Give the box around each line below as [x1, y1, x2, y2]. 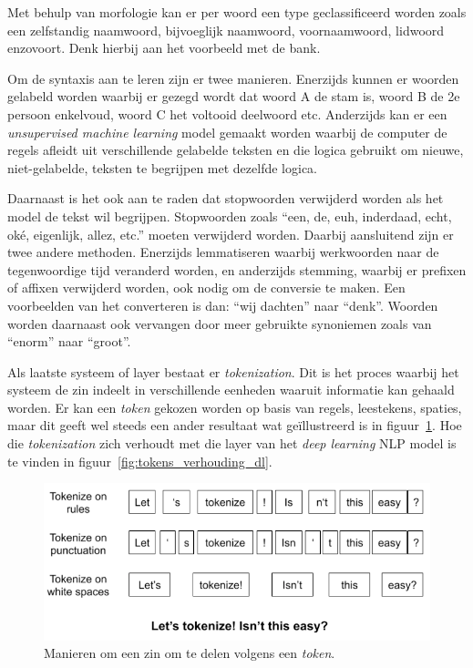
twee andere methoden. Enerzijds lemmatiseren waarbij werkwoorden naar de [7, 242, 439, 262]
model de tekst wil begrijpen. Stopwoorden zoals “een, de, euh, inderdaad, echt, [7, 206, 452, 225]
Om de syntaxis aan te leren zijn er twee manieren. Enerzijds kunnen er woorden [7, 68, 459, 87]
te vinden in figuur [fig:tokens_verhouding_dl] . [7, 451, 272, 470]
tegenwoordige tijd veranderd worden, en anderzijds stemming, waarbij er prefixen [7, 260, 467, 279]
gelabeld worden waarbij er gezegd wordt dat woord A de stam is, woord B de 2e [7, 87, 460, 106]
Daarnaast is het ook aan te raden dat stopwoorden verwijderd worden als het [7, 189, 444, 208]
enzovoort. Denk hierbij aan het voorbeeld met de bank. [7, 38, 321, 57]
